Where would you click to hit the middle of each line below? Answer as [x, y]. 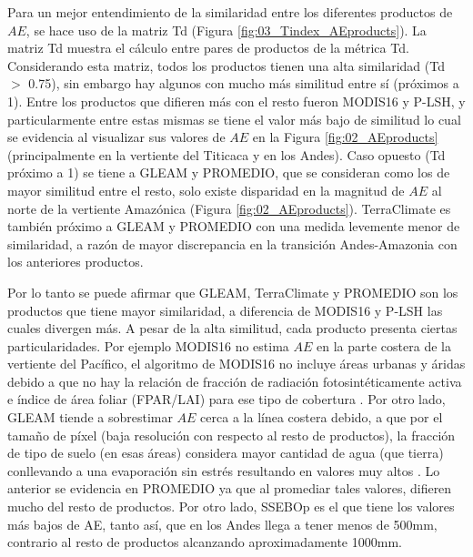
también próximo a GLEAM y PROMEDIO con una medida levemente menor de [234, 226]
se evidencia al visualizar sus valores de [116, 137]
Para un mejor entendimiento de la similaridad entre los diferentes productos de [230, 12]
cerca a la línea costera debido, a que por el [322, 417]
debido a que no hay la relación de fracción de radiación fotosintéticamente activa [235, 381]
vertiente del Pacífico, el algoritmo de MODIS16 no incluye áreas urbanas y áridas [236, 364]
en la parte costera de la [384, 345]
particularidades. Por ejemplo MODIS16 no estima [148, 345]
